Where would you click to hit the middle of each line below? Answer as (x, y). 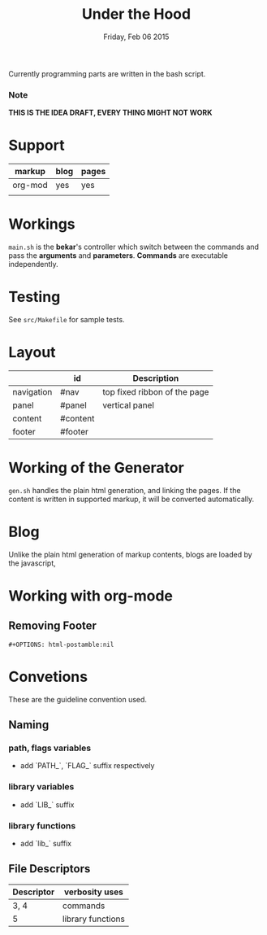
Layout (32, 353)
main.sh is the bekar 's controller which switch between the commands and (134, 247)
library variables (41, 787)
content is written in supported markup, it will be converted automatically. (131, 499)
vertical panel (128, 405)
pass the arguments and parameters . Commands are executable (118, 256)
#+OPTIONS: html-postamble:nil (61, 644)
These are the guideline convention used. (78, 699)
